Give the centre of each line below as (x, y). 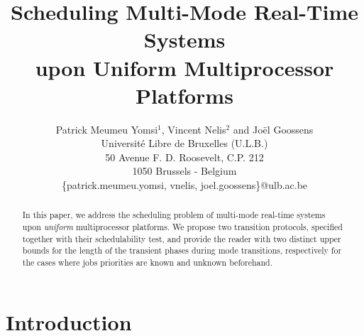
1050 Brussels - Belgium (184, 171)
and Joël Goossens (273, 129)
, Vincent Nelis (194, 129)
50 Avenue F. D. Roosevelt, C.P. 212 (184, 157)
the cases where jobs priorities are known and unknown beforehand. (148, 262)
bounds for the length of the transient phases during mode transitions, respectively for (182, 250)
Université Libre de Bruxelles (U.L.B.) (184, 143)
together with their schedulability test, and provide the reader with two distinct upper (182, 238)
